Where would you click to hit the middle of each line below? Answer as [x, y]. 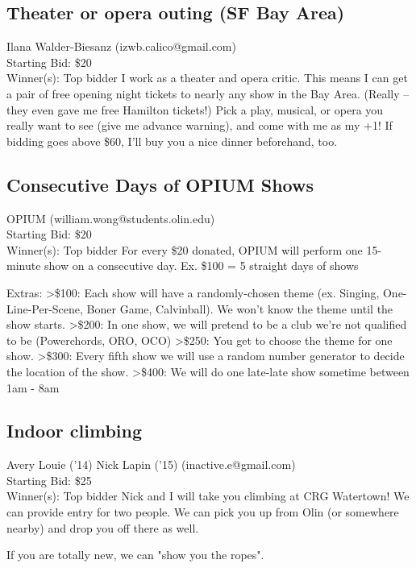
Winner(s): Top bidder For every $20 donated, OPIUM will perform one [185, 249]
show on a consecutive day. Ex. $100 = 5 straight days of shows [202, 265]
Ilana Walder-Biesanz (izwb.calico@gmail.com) [121, 46]
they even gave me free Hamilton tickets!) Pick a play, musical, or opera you [195, 109]
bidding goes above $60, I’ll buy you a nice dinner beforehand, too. [172, 141]
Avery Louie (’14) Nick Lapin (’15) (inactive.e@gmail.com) [151, 464]
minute [24, 265]
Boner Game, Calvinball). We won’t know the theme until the [240, 308]
